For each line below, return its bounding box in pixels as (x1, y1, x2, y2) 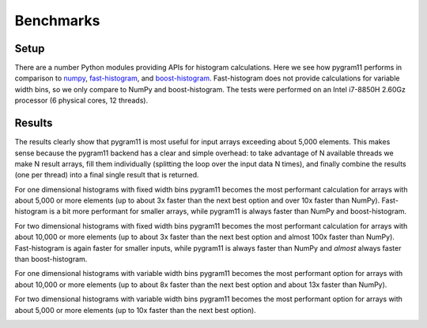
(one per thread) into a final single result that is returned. (14, 170, 199, 180)
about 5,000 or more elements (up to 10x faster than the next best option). (14, 305, 256, 315)
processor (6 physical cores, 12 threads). (14, 95, 149, 106)
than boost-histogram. (14, 255, 88, 264)
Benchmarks (14, 12, 100, 29)
